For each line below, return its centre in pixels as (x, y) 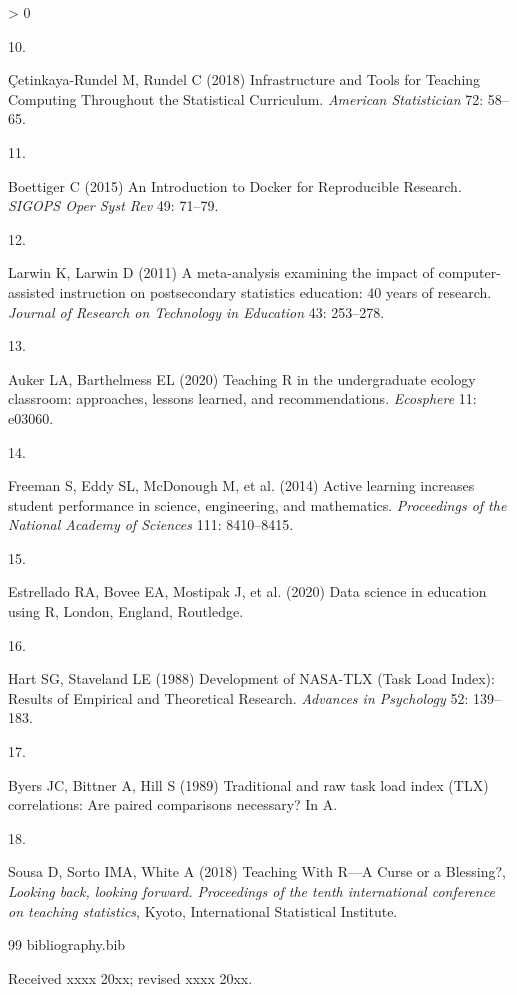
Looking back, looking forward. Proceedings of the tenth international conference (251, 891)
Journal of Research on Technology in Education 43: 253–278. (196, 311)
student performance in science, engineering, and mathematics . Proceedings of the (257, 504)
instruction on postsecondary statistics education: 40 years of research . (275, 291)
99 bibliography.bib (67, 944)
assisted (31, 291)
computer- (469, 272)
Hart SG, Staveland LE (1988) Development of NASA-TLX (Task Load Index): (251, 678)
